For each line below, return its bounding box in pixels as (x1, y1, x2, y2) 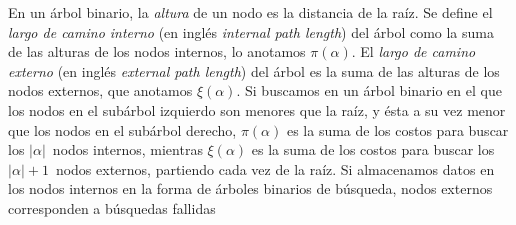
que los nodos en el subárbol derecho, (8, 119, 237, 140)
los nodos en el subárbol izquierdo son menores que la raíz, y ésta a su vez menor (8, 99, 506, 120)
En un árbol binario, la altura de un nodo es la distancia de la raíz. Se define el (8, 2, 493, 22)
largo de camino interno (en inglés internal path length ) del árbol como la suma (8, 21, 494, 42)
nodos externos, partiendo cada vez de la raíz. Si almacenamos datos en (55, 158, 495, 179)
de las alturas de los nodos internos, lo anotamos (8, 41, 306, 62)
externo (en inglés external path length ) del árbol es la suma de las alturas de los (8, 60, 500, 81)
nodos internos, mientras (52, 139, 203, 160)
